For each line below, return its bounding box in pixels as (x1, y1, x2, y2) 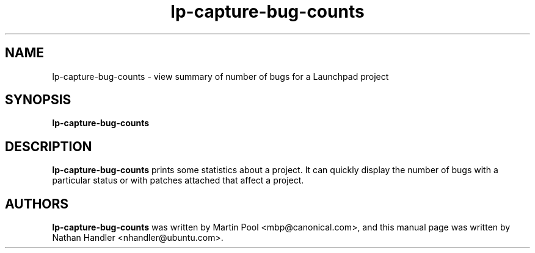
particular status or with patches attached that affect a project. (52, 175, 304, 186)
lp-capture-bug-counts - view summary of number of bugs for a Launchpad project (52, 71, 389, 82)
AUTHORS (5, 196, 69, 212)
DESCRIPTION (5, 138, 92, 154)
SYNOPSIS (5, 92, 71, 108)
